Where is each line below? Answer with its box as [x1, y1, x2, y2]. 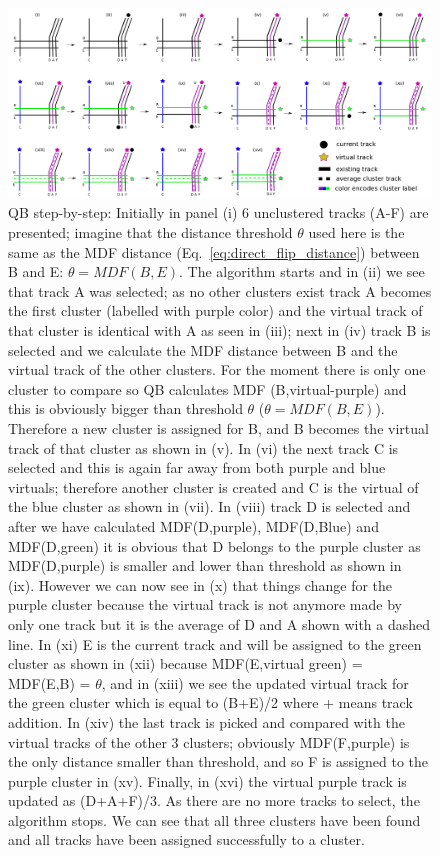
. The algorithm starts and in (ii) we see [179, 261, 425, 282]
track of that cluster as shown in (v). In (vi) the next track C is [8, 437, 399, 458]
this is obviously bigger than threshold [8, 398, 243, 419]
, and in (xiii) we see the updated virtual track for [101, 672, 409, 693]
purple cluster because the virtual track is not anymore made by [8, 594, 402, 615]
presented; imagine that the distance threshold [8, 222, 293, 243]
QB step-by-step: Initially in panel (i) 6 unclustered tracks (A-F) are [8, 202, 429, 223]
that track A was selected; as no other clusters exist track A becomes [8, 280, 432, 301]
